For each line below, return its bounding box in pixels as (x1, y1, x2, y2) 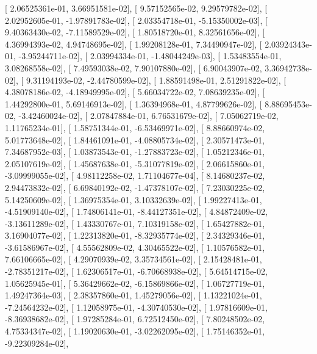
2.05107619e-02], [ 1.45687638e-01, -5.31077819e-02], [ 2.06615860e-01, (5, 157, 265, 170)
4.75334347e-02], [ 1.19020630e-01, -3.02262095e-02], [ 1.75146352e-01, (5, 325, 265, 338)
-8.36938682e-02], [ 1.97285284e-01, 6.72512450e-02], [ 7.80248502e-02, (5, 312, 265, 325)
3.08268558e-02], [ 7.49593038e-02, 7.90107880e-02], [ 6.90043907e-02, (5, 61, 262, 74)
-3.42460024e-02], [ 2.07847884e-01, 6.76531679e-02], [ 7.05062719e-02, (18, 109, 279, 122)
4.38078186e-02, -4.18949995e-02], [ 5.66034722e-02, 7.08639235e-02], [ (5, 85, 265, 98)
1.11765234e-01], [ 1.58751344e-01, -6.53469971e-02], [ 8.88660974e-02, (5, 121, 265, 134)
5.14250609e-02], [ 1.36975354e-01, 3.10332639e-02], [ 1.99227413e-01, (5, 193, 262, 206)
